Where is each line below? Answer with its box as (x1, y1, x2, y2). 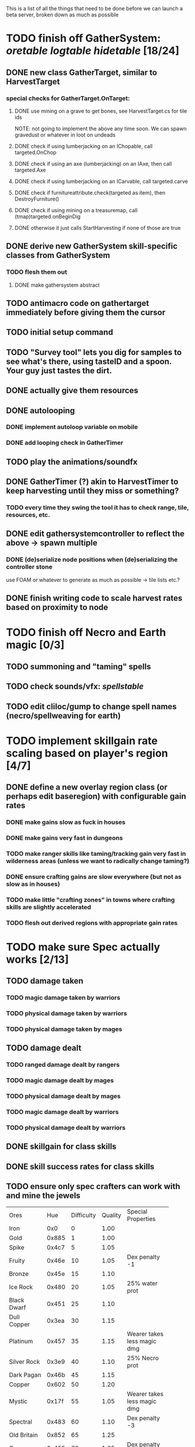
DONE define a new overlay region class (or (6, 782, 168, 792)
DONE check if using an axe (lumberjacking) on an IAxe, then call (14, 160, 172, 167)
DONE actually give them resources (6, 386, 139, 396)
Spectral (9, 1418, 32, 1426)
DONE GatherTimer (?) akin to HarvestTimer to (6, 477, 179, 487)
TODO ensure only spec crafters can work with (6, 1182, 180, 1191)
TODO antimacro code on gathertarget (6, 298, 149, 308)
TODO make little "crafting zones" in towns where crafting (6, 896, 175, 904)
